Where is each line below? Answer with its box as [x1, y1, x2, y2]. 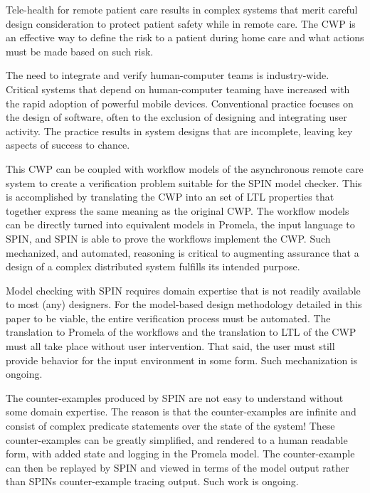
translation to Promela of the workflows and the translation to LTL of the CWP [6, 324, 356, 339]
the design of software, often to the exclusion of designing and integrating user [6, 110, 347, 124]
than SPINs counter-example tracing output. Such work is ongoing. [6, 474, 299, 489]
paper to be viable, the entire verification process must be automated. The [6, 310, 331, 325]
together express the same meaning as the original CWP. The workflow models [6, 203, 349, 218]
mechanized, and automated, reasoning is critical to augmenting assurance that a [6, 245, 359, 260]
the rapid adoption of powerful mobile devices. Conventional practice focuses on [6, 95, 354, 110]
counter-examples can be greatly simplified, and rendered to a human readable [6, 432, 348, 447]
